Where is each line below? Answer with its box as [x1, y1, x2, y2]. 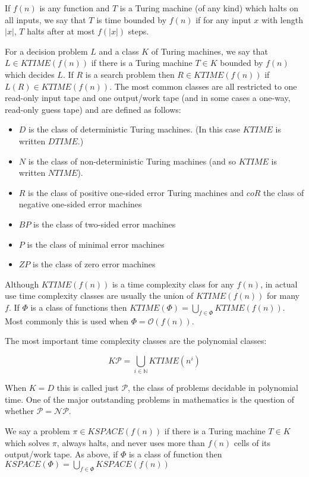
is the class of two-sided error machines [33, 217, 176, 230]
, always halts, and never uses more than [56, 436, 205, 448]
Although [5, 277, 39, 290]
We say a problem [5, 424, 70, 437]
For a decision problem [5, 45, 88, 57]
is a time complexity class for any [112, 277, 234, 290]
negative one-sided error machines [18, 198, 142, 210]
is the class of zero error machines [33, 258, 156, 270]
